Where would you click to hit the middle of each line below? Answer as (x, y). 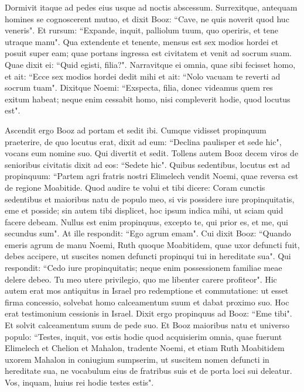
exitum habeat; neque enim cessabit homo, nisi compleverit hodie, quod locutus (148, 99)
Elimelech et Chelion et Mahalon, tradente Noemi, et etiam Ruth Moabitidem (145, 348)
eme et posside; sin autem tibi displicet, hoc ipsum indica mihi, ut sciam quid (144, 210)
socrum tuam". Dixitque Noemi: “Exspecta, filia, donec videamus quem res (139, 87)
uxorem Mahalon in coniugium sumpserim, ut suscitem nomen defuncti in (137, 359)
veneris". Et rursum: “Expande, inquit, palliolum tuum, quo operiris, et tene (141, 30)
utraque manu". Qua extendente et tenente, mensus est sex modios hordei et (142, 41)
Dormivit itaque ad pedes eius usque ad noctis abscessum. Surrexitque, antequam (151, 7)
